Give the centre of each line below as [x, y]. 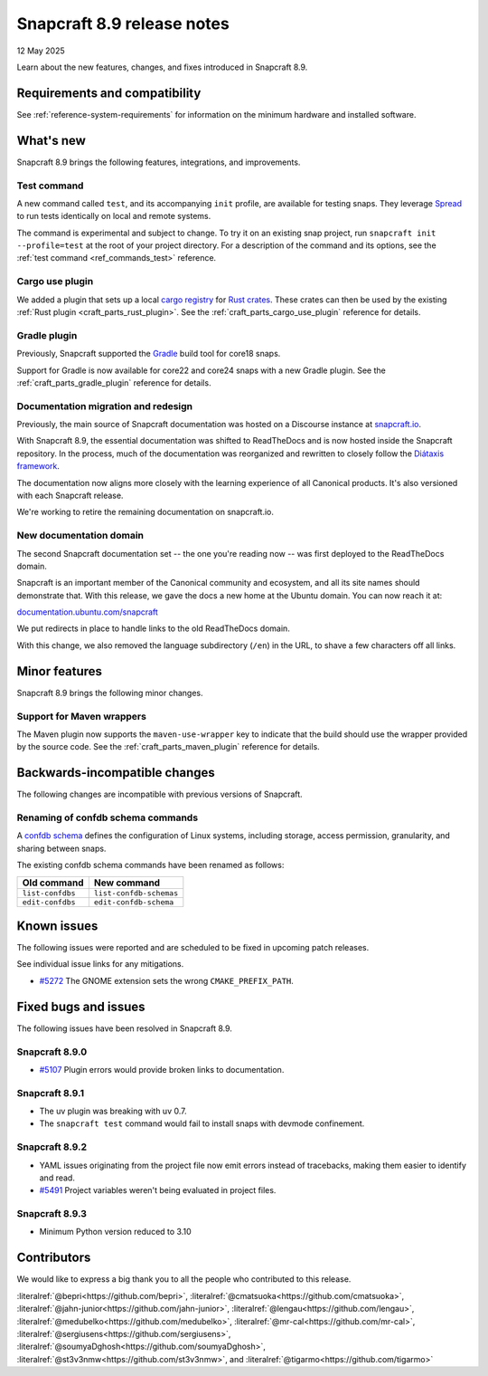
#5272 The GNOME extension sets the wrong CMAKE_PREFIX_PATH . [166, 980]
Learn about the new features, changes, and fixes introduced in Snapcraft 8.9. [162, 67]
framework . [38, 466]
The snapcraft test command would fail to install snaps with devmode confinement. [202, 1123]
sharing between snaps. [61, 848]
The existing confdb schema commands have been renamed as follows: [150, 865]
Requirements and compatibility [109, 93]
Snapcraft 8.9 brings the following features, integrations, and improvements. [159, 162]
